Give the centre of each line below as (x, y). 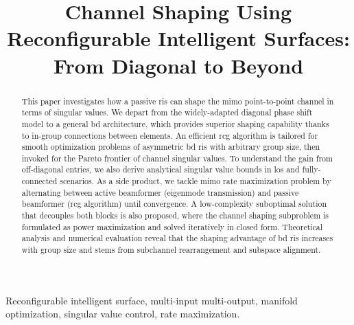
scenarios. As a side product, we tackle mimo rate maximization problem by (196, 181)
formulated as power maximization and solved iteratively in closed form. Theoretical (172, 226)
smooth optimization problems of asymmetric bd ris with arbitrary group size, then (171, 147)
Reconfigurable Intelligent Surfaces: (178, 38)
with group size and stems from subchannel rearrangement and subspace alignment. (171, 250)
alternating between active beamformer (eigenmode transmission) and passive (160, 192)
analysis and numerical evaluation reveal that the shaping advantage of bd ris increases (177, 238)
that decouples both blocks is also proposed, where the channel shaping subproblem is (175, 215)
